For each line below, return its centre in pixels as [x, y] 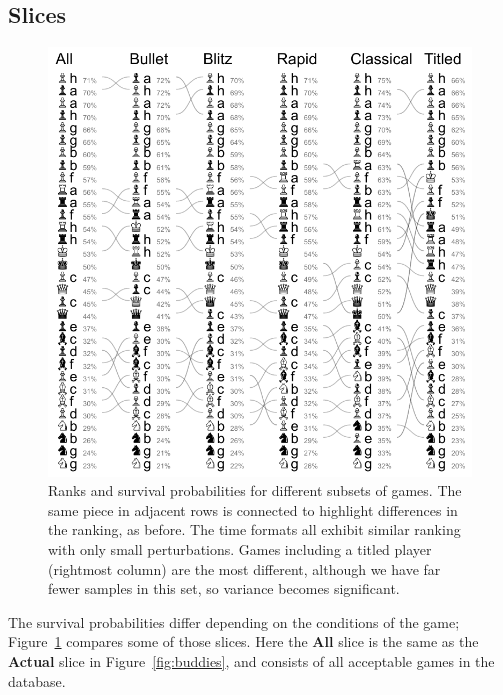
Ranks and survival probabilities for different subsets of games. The [255, 490]
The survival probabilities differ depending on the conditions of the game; [234, 621]
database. [37, 680]
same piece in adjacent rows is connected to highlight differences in [253, 509]
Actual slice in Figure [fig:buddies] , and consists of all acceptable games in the [251, 660]
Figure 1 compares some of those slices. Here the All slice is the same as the [243, 641]
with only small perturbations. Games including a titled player [240, 548]
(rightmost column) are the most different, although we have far [244, 568]
